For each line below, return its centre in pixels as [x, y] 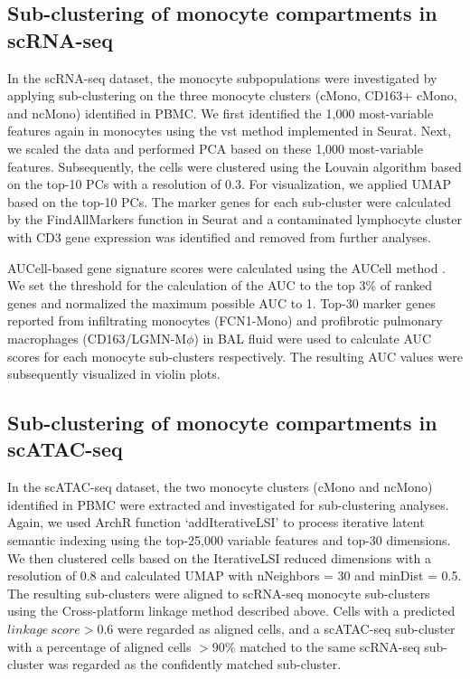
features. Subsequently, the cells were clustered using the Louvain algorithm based [235, 166]
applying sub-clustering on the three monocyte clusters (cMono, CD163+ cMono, [232, 95]
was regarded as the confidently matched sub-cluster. [195, 664]
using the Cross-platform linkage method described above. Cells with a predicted [231, 611]
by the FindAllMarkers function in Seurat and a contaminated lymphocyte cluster [235, 219]
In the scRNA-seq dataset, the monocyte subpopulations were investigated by [222, 77]
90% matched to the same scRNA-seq [316, 646]
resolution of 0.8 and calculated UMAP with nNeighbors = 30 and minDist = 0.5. [235, 575]
